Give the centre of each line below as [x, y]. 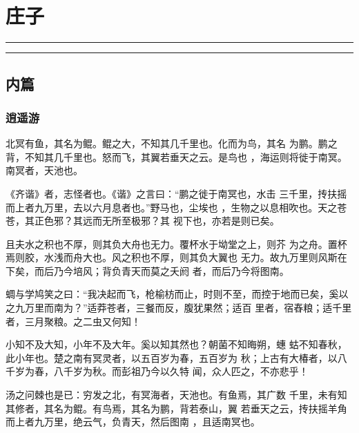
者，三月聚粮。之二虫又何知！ [73, 321]
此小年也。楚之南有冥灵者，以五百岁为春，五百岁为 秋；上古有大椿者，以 [172, 357]
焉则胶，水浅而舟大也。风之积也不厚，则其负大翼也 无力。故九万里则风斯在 [176, 257]
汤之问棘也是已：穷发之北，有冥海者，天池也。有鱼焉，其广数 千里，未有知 [176, 395]
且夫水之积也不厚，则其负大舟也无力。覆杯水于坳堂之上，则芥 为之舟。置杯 [176, 243]
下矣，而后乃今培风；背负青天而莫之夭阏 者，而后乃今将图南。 [147, 270]
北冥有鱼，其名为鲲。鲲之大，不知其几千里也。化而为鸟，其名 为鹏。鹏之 [172, 143]
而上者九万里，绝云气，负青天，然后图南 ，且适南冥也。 [133, 422]
